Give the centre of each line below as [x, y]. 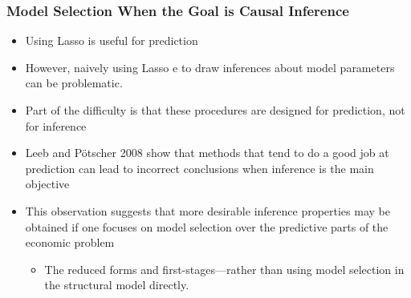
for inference [56, 125]
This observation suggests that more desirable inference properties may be [208, 210]
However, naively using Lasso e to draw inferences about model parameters [210, 67]
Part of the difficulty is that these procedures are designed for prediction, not [215, 110]
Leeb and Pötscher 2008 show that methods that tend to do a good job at [207, 153]
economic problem [70, 242]
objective [47, 184]
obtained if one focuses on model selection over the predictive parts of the [207, 226]
